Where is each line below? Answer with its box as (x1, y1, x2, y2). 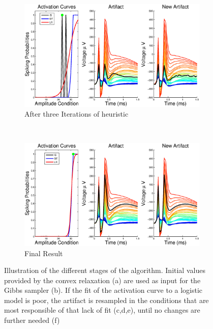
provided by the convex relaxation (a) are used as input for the (4, 275, 201, 285)
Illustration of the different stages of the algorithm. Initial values (4, 265, 205, 276)
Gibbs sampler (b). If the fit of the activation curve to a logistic (4, 285, 203, 295)
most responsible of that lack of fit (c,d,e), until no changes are (4, 305, 200, 315)
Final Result (24, 248, 63, 258)
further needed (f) (4, 315, 60, 325)
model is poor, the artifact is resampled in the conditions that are (4, 294, 209, 305)
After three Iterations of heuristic (24, 108, 129, 119)
